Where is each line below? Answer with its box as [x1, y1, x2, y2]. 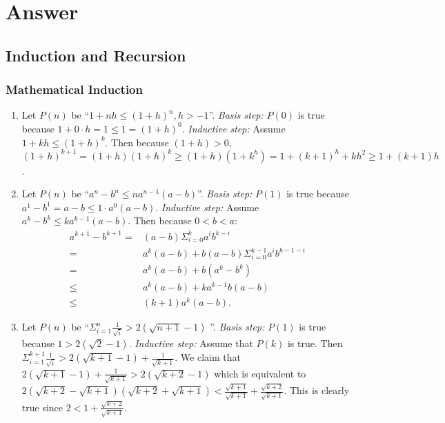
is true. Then [287, 336, 343, 351]
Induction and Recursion [6, 44, 186, 66]
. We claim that [175, 350, 241, 364]
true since [21, 400, 63, 414]
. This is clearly [284, 383, 350, 397]
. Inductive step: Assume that [128, 336, 253, 351]
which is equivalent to [214, 366, 306, 380]
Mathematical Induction [6, 81, 143, 98]
